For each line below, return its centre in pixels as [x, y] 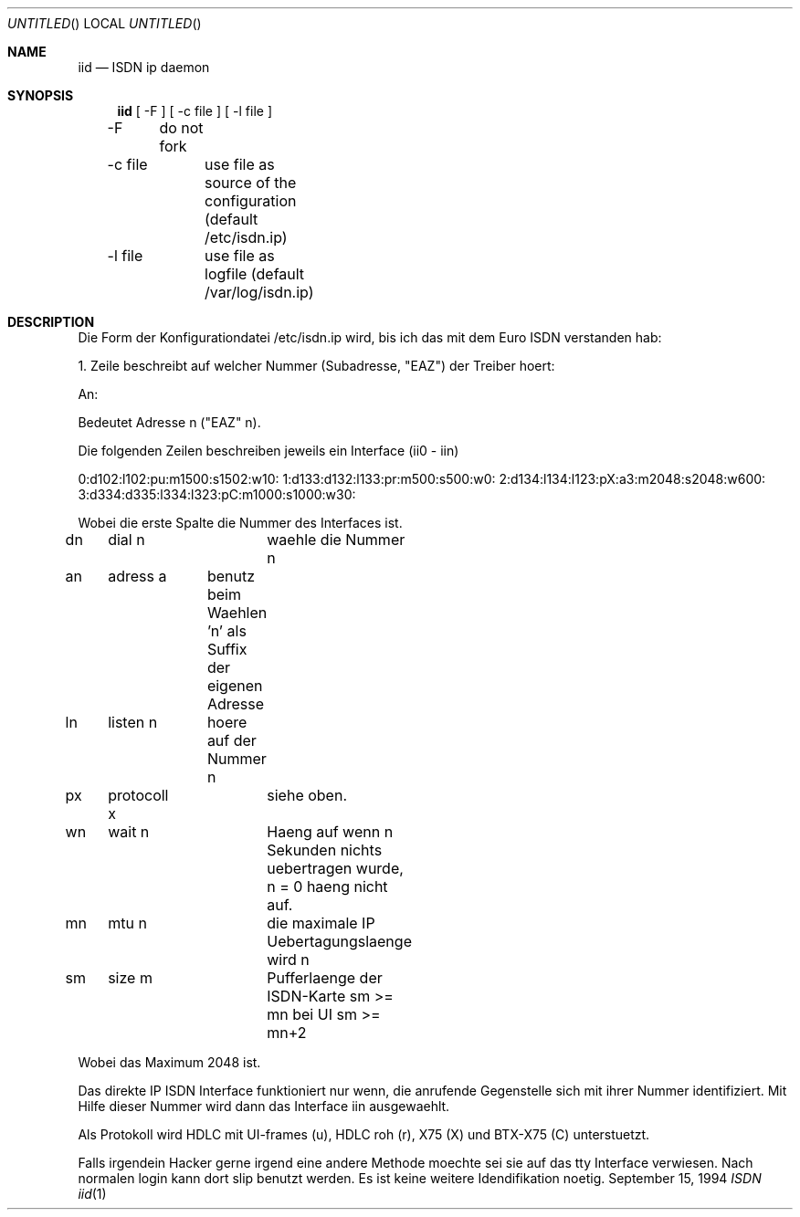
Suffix [227, 649]
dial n [126, 540]
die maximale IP [321, 923]
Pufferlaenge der [325, 978]
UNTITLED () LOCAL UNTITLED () [105, 23]
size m [130, 978]
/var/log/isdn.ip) [259, 292]
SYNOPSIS [41, 95]
